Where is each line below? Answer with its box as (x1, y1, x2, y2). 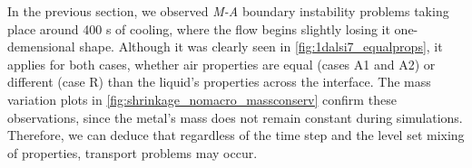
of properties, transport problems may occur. (7, 143, 258, 162)
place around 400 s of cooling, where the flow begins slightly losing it (7, 19, 390, 38)
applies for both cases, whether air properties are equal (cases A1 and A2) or (7, 54, 436, 73)
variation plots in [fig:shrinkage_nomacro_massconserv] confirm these (7, 89, 397, 108)
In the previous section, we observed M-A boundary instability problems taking (7, 2, 449, 20)
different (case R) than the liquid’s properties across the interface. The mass (7, 72, 431, 91)
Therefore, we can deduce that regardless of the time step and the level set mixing (7, 126, 465, 145)
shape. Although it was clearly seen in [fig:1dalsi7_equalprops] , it (79, 37, 443, 56)
